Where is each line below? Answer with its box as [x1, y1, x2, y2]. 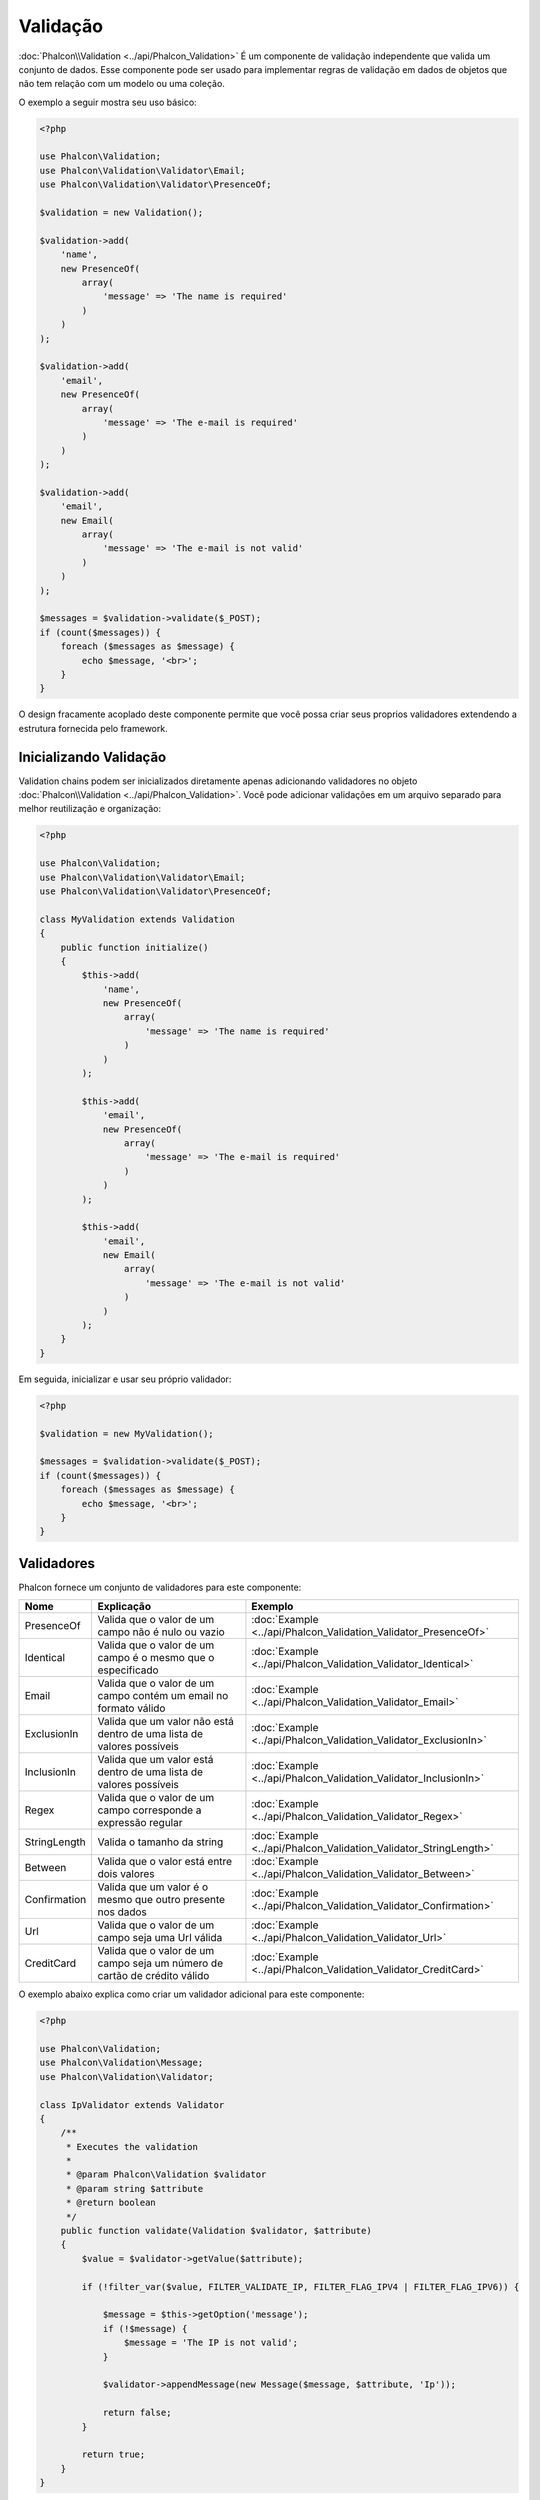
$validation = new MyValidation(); [39, 1428, 214, 1439]
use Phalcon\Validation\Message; [39, 2057, 204, 2069]
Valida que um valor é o [97, 1880, 209, 1894]
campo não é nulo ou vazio [97, 1625, 225, 1639]
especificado [97, 1663, 159, 1677]
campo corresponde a [97, 1803, 202, 1817]
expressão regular [97, 1816, 183, 1830]
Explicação [97, 1600, 152, 1614]
